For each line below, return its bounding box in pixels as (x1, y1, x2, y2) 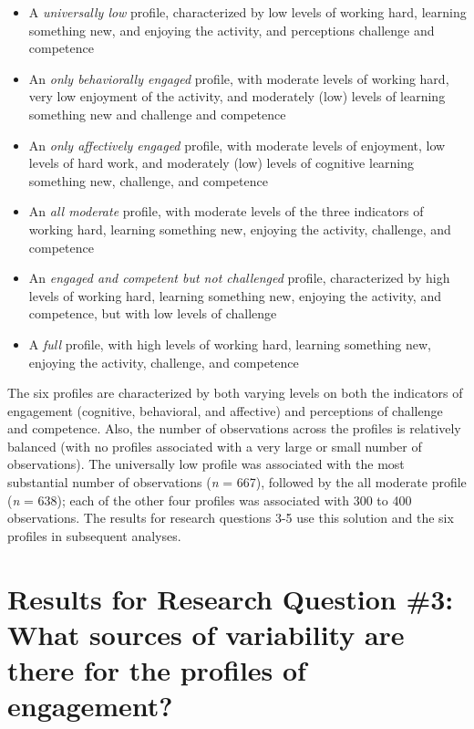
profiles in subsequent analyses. (7, 526, 181, 545)
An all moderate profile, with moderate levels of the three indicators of (28, 202, 424, 221)
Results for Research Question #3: (7, 579, 454, 617)
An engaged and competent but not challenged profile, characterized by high (28, 268, 450, 287)
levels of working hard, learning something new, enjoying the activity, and (28, 286, 441, 305)
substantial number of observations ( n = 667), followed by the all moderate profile (7, 473, 467, 492)
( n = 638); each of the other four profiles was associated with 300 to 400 (7, 490, 412, 509)
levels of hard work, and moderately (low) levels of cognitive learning (28, 153, 415, 172)
